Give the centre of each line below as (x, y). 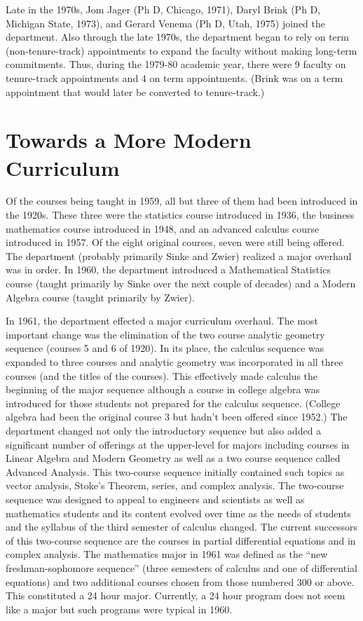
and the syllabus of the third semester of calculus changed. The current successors (182, 527)
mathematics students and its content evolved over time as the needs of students (178, 513)
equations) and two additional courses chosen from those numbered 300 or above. (180, 581)
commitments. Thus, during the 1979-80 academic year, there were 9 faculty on (176, 64)
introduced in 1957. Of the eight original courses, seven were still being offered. (175, 242)
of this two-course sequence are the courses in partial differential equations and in (181, 540)
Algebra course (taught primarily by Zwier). (100, 297)
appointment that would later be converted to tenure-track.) (135, 91)
